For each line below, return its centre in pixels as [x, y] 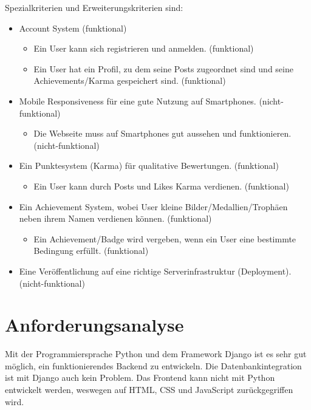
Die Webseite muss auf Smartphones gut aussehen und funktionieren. [162, 133]
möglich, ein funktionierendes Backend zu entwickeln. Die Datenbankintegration [153, 365]
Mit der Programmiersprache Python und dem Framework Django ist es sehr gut [156, 354]
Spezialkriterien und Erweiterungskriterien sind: [94, 7]
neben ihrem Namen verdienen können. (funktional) [115, 218]
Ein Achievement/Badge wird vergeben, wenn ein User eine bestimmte [165, 238]
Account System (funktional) [73, 28]
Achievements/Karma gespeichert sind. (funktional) [130, 80]
